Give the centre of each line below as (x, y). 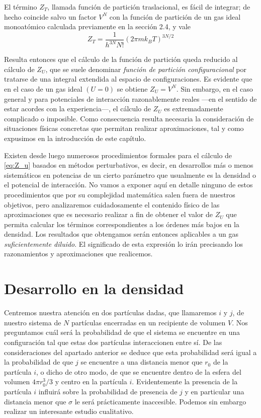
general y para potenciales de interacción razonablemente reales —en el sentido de (130, 98)
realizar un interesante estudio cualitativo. (69, 411)
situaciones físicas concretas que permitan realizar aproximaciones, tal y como (124, 128)
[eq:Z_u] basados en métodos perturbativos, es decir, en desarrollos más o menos (129, 165)
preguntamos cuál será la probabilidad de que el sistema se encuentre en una (122, 332)
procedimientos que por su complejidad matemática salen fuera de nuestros (120, 194)
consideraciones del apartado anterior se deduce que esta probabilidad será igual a (130, 352)
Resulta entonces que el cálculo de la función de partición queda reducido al (121, 59)
